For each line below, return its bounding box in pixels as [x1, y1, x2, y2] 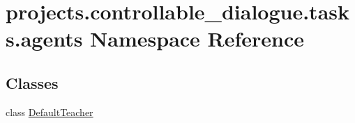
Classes [6, 72, 59, 93]
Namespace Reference [90, 24, 305, 53]
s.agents [6, 24, 83, 53]
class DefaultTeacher [6, 104, 93, 119]
